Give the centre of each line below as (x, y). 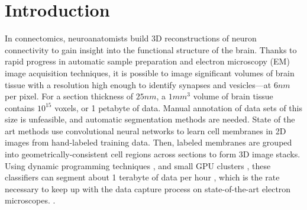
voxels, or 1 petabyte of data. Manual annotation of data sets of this (178, 107)
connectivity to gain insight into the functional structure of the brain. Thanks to (151, 49)
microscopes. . (30, 200)
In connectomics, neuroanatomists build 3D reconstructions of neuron (131, 38)
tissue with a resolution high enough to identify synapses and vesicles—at (138, 84)
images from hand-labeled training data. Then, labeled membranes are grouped (148, 142)
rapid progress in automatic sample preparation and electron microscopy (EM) (147, 61)
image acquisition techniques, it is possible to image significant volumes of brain (150, 72)
